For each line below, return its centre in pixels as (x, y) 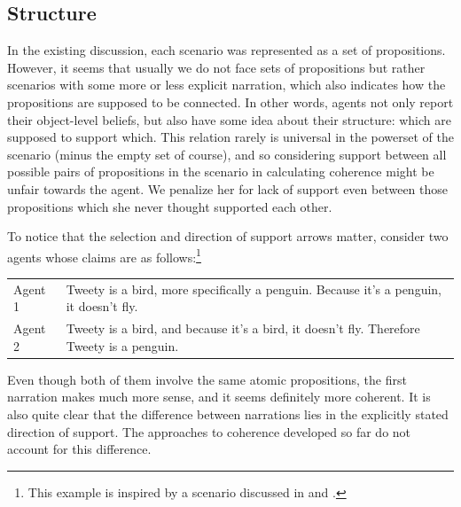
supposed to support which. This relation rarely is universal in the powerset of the (231, 137)
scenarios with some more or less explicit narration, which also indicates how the (227, 85)
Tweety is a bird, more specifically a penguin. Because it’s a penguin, (254, 289)
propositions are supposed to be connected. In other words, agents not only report (230, 101)
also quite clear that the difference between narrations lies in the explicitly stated (228, 414)
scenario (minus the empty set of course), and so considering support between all (227, 154)
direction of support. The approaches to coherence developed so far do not (209, 431)
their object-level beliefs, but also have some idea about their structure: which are (229, 119)
